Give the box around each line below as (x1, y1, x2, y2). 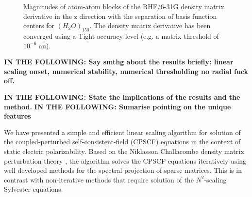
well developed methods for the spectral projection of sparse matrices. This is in (4, 165, 242, 175)
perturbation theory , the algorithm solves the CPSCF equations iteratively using (4, 155, 247, 166)
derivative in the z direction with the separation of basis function (23, 11, 217, 21)
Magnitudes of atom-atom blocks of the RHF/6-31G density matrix (23, 1, 224, 11)
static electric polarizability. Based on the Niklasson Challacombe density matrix (4, 146, 244, 156)
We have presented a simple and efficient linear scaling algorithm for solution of (4, 127, 241, 137)
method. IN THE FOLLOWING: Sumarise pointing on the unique (4, 101, 231, 111)
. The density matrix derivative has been (89, 20, 211, 30)
